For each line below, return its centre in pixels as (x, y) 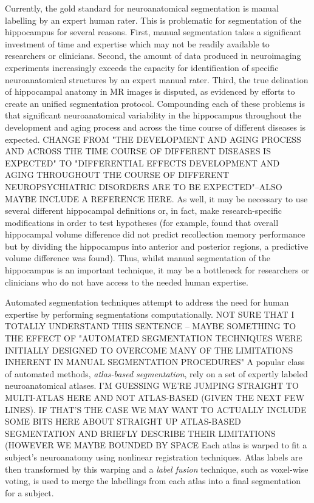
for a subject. (29, 492)
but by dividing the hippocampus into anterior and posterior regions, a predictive (157, 246)
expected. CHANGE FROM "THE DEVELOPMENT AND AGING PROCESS (153, 139)
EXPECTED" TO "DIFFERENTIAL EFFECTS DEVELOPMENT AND (142, 163)
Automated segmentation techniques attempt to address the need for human (147, 302)
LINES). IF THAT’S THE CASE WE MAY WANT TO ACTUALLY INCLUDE (156, 409)
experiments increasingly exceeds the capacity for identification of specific (142, 67)
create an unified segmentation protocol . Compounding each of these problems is (155, 103)
